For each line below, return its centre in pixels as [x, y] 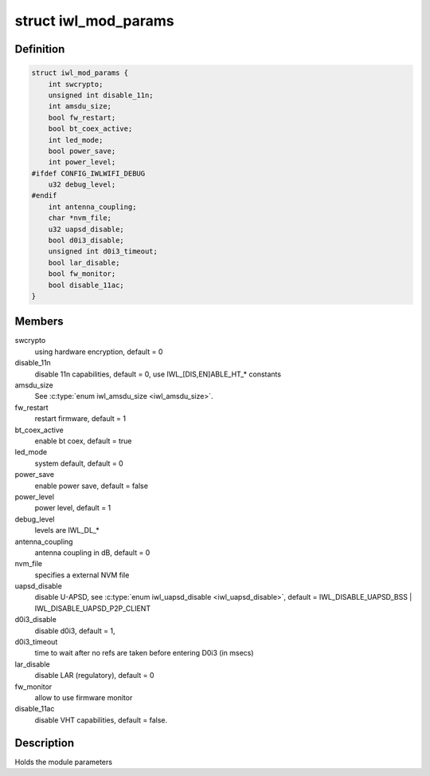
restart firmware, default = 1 [80, 419]
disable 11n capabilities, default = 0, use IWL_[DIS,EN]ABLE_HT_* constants [158, 374]
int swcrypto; [76, 84]
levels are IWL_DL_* [67, 530]
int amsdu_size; [80, 106]
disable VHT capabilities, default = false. [101, 720]
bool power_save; [82, 151]
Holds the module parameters [64, 762]
